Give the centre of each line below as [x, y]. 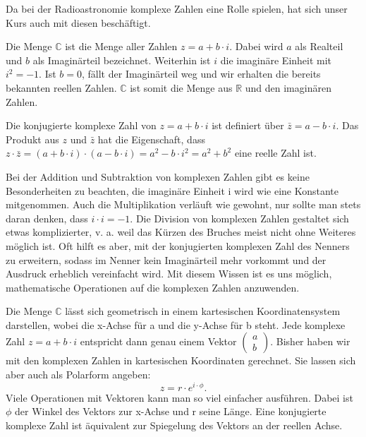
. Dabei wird [256, 46]
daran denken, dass [47, 218]
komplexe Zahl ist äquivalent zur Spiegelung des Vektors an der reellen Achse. [174, 425]
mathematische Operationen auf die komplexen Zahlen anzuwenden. [153, 287]
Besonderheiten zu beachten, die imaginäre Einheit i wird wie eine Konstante [172, 190]
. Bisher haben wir [310, 341]
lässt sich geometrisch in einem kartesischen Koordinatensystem [203, 311]
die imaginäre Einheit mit [276, 60]
